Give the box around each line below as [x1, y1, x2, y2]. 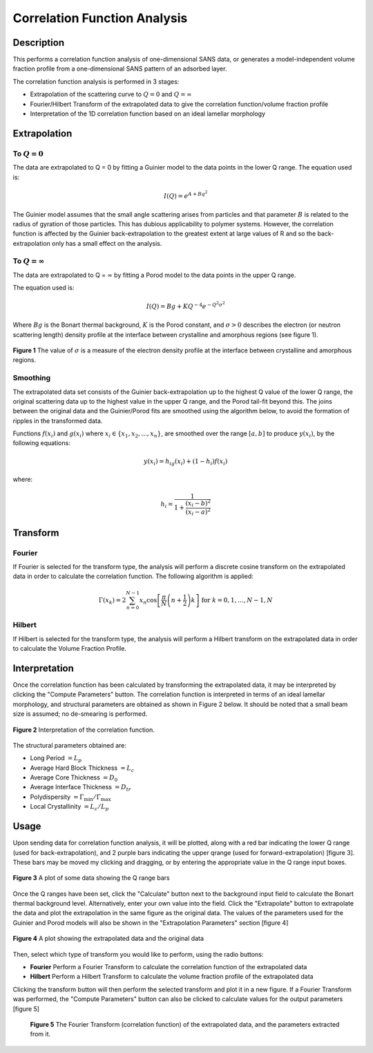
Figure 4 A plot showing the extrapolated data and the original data [12, 935, 204, 943]
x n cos [139, 596, 157, 606]
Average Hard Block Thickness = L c [30, 764, 135, 773]
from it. [30, 1030, 51, 1038]
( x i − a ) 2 [185, 506, 211, 517]
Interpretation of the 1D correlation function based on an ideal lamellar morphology [30, 109, 266, 118]
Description [12, 37, 65, 48]
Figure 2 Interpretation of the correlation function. [12, 726, 155, 734]
